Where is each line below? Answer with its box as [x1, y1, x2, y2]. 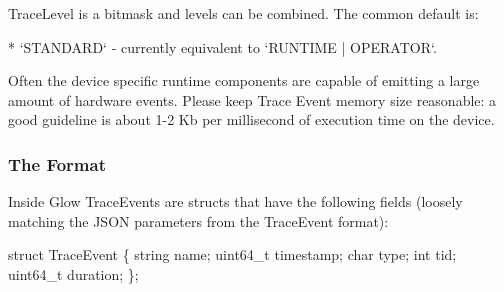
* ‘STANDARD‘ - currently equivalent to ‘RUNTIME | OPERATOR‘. [8, 36, 437, 57]
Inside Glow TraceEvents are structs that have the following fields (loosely [8, 191, 463, 212]
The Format [8, 151, 106, 176]
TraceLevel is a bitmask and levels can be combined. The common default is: [8, 3, 479, 23]
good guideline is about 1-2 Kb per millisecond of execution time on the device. [8, 109, 495, 130]
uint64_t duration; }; [8, 263, 139, 284]
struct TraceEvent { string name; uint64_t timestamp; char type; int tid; [8, 244, 457, 265]
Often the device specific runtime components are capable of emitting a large [8, 70, 480, 91]
